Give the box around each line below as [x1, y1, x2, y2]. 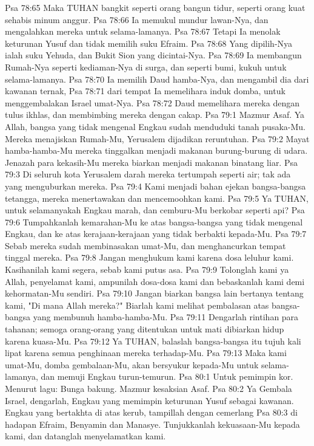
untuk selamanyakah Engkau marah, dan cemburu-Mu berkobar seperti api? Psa [5, 204, 305, 216]
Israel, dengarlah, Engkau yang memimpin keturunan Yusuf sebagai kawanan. [5, 394, 294, 407]
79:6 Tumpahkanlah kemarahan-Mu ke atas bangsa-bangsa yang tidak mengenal [5, 215, 303, 228]
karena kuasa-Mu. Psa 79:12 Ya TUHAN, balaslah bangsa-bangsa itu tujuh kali [5, 334, 301, 347]
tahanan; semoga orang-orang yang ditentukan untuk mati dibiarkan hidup [5, 323, 284, 335]
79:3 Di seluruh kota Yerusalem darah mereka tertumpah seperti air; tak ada [5, 168, 291, 180]
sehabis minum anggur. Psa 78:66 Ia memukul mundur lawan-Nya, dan [5, 13, 269, 26]
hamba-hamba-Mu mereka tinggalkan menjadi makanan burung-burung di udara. [5, 144, 308, 157]
